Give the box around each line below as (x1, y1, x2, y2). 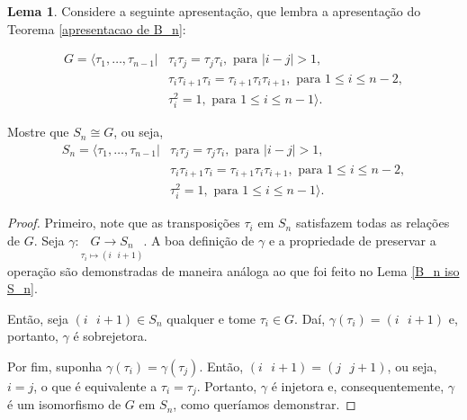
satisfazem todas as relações (295, 213, 450, 232)
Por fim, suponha (7, 356, 103, 375)
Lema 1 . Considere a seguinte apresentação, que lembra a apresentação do (7, 2, 421, 20)
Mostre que (7, 122, 69, 141)
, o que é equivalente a (33, 376, 157, 395)
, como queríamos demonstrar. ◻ (173, 395, 356, 414)
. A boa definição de (143, 230, 255, 249)
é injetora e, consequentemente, (271, 376, 445, 395)
